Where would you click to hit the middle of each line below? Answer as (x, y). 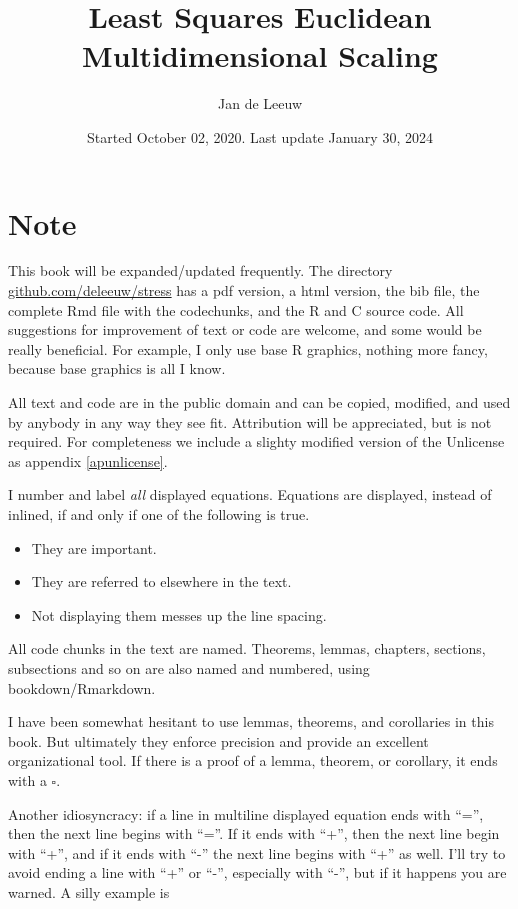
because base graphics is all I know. (117, 368)
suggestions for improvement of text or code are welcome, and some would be (245, 329)
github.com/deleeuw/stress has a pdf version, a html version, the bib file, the (244, 290)
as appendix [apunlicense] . (88, 460)
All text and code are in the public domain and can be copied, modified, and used (259, 402)
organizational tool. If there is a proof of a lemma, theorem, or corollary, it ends (253, 760)
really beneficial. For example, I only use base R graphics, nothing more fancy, (248, 348)
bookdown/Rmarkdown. (82, 687)
